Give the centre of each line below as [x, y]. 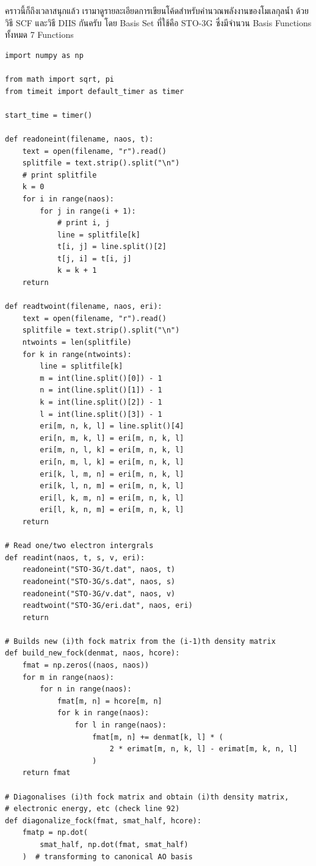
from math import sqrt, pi [59, 79]
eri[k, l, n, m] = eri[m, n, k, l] [112, 486]
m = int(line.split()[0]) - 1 [101, 378]
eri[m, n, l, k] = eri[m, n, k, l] [112, 450]
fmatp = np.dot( [55, 833]
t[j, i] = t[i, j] [94, 258]
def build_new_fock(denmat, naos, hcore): [92, 653]
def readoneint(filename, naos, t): [79, 139]
